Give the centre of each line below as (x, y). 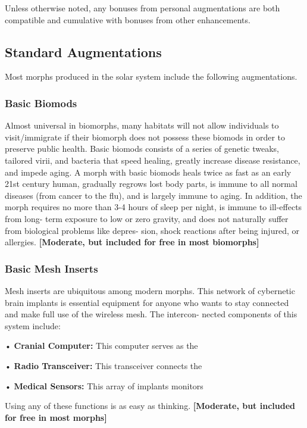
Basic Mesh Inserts (51, 268)
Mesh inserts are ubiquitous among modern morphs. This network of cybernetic (150, 290)
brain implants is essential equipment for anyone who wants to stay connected (147, 302)
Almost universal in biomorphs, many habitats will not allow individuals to (142, 125)
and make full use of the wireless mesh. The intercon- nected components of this (151, 314)
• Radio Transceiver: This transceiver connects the (104, 365)
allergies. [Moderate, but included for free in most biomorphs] (132, 242)
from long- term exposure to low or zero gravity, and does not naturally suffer (147, 218)
